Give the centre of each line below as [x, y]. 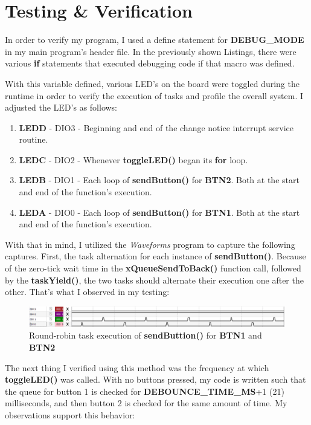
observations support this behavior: [70, 414]
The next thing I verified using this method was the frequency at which [137, 367]
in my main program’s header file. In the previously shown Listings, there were [151, 51]
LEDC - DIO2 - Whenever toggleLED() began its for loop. [133, 159]
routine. [34, 139]
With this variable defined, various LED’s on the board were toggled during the [152, 83]
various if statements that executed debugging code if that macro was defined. [150, 63]
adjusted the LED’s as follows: [61, 107]
